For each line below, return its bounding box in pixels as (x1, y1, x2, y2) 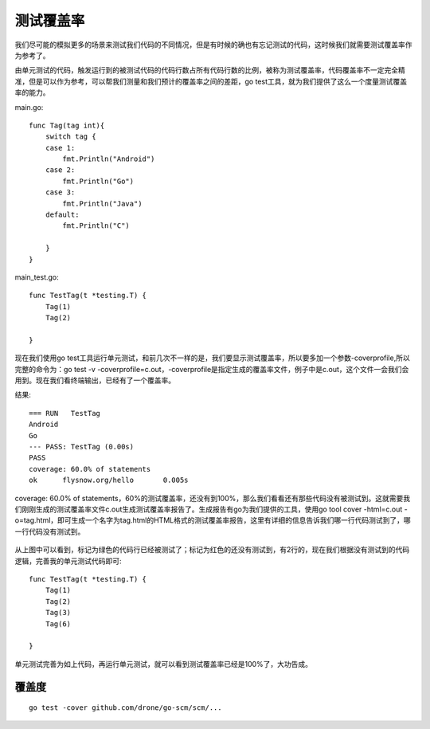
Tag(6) (45, 619, 72, 629)
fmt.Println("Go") (62, 176, 135, 186)
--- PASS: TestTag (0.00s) (29, 442, 135, 452)
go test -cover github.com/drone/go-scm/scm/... (29, 704, 222, 712)
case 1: (45, 143, 76, 152)
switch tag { (45, 132, 96, 141)
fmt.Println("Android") (62, 155, 155, 163)
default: (45, 210, 80, 219)
